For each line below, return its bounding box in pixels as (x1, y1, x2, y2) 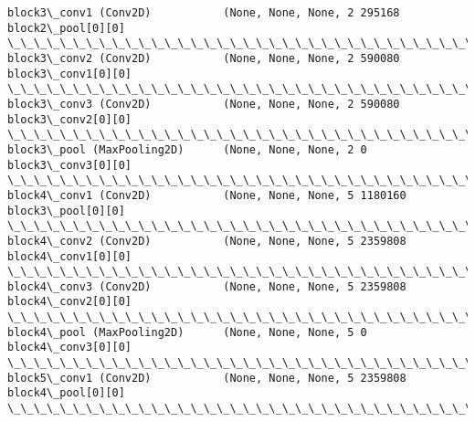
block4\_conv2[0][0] (7, 295, 132, 309)
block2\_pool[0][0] (7, 21, 125, 35)
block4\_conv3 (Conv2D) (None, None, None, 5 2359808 (7, 280, 406, 293)
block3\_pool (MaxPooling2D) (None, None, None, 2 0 (7, 142, 367, 156)
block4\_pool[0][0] (7, 386, 125, 400)
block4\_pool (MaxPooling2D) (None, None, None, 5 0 (7, 325, 367, 339)
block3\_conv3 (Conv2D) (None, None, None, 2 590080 (7, 97, 400, 111)
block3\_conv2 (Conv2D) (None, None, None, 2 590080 (7, 51, 400, 65)
